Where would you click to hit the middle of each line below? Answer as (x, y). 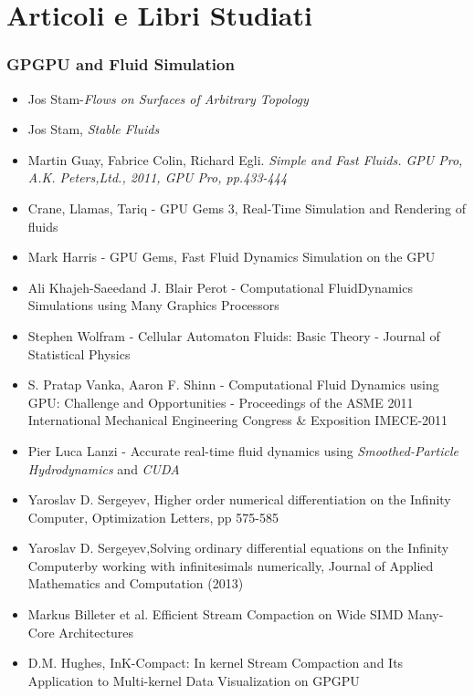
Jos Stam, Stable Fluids (94, 129)
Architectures (96, 632)
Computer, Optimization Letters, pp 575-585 (153, 517)
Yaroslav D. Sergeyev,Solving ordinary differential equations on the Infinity (238, 548)
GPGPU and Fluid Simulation (121, 64)
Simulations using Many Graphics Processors (153, 305)
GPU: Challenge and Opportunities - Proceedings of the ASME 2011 (221, 402)
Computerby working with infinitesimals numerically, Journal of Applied (231, 565)
